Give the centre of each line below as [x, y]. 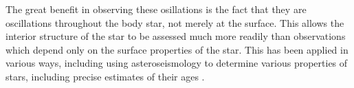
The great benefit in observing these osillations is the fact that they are [156, 9]
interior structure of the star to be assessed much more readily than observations [176, 36]
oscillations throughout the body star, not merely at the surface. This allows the [175, 22]
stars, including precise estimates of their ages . [105, 76]
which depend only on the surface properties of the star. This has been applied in [177, 49]
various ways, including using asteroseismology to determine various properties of [177, 63]
